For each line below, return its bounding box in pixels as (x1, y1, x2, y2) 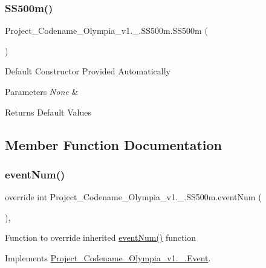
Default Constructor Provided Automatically (5, 65, 171, 77)
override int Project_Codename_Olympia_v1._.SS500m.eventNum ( (5, 191, 262, 203)
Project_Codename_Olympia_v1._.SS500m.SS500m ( (5, 24, 208, 37)
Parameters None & (5, 85, 79, 97)
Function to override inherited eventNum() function (5, 231, 196, 244)
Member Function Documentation (5, 135, 222, 154)
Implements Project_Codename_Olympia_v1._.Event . (5, 251, 211, 264)
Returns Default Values (5, 105, 91, 118)
